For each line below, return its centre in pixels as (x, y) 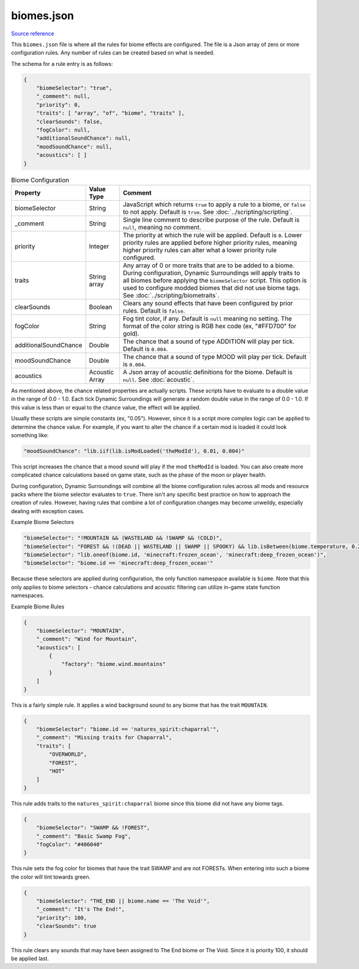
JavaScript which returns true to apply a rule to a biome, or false (215, 204)
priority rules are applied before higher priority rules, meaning (210, 243)
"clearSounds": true (66, 926)
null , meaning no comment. (162, 227)
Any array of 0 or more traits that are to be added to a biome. (209, 265)
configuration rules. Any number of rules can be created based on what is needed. (113, 53)
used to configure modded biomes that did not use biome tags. (212, 287)
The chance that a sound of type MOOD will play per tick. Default (215, 356)
